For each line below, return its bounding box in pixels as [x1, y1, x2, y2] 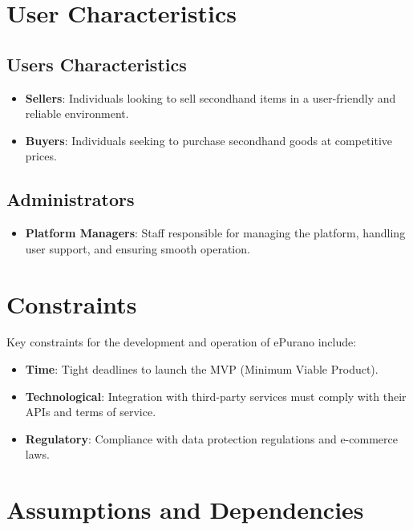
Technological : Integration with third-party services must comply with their [25, 387, 407, 404]
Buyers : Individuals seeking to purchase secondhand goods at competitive [25, 131, 393, 148]
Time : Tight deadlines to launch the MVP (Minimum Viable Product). [25, 361, 379, 378]
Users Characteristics [6, 51, 187, 76]
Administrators [6, 187, 135, 212]
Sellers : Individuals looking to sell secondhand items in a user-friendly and [25, 89, 396, 106]
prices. [25, 148, 57, 164]
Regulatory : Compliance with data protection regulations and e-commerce [25, 430, 398, 447]
